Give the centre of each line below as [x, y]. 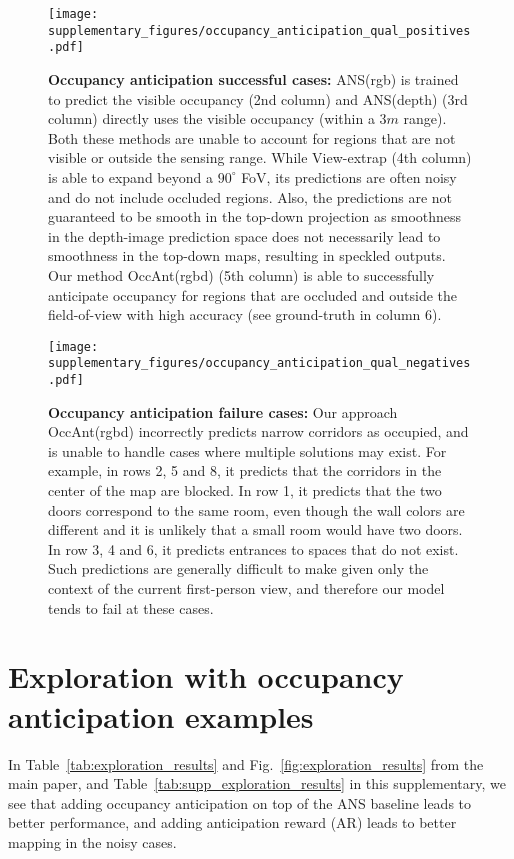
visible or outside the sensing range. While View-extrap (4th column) [260, 157]
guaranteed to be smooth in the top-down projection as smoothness [255, 216]
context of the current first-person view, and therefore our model [246, 588]
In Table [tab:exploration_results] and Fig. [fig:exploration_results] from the [246, 763]
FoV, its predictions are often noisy [349, 176]
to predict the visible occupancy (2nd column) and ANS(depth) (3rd [258, 98]
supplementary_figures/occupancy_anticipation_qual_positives [259, 30]
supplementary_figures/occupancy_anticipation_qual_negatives [259, 363]
